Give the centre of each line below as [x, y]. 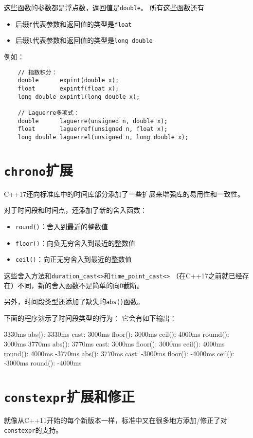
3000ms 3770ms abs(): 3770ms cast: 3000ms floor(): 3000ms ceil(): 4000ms [114, 343]
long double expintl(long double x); [79, 97]
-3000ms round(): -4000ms [43, 363]
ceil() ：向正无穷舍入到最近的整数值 [73, 259]
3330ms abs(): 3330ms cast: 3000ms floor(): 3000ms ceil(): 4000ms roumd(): [117, 334]
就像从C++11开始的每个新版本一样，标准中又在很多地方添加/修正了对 [116, 420]
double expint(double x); [68, 81]
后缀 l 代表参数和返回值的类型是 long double [84, 40]
